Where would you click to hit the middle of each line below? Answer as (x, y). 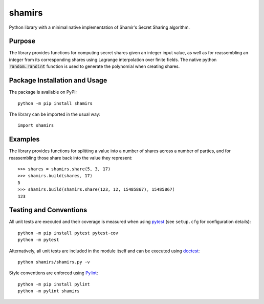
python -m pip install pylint (54, 284)
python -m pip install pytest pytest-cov (68, 233)
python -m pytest (38, 240)
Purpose (22, 41)
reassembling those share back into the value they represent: (71, 158)
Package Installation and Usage (58, 81)
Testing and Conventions (48, 210)
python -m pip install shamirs (55, 103)
